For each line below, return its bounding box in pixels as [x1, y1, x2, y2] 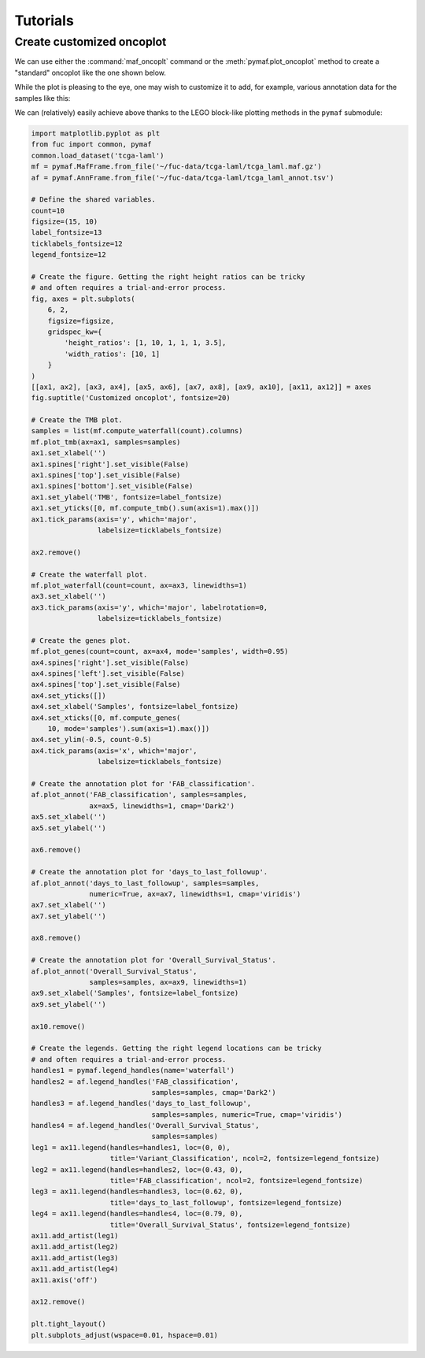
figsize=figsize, [47, 316, 115, 325]
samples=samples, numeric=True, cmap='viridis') [151, 1110, 342, 1119]
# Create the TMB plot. [31, 416, 124, 425]
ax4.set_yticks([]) [31, 691, 106, 700]
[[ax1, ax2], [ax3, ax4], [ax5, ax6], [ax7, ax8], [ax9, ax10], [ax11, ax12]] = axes [31, 382, 371, 391]
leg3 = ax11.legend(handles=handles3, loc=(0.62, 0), [31, 1187, 243, 1197]
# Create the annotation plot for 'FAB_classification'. [31, 779, 256, 788]
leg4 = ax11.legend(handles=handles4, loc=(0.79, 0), [31, 1209, 243, 1219]
